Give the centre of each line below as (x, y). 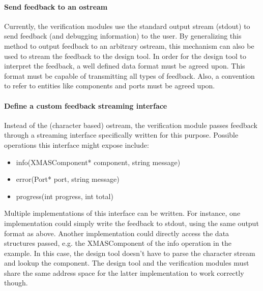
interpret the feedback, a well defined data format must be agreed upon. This (125, 66)
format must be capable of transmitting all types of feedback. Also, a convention (129, 75)
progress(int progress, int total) (65, 196)
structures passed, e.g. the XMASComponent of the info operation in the (118, 243)
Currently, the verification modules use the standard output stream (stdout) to (127, 26)
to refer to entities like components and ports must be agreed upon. (110, 86)
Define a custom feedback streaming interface (86, 105)
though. (16, 283)
